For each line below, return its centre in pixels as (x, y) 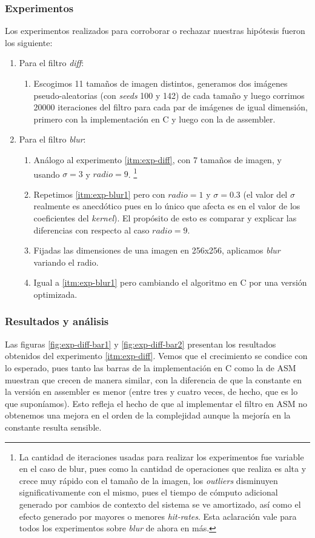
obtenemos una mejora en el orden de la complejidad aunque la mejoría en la (148, 415)
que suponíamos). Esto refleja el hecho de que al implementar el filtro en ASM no (156, 403)
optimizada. (55, 294)
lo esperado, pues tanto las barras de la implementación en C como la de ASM (151, 367)
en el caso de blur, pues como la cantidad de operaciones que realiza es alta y (163, 469)
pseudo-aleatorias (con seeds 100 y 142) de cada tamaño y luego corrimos (169, 95)
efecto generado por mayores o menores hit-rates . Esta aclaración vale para (158, 516)
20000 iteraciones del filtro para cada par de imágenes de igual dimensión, (171, 107)
